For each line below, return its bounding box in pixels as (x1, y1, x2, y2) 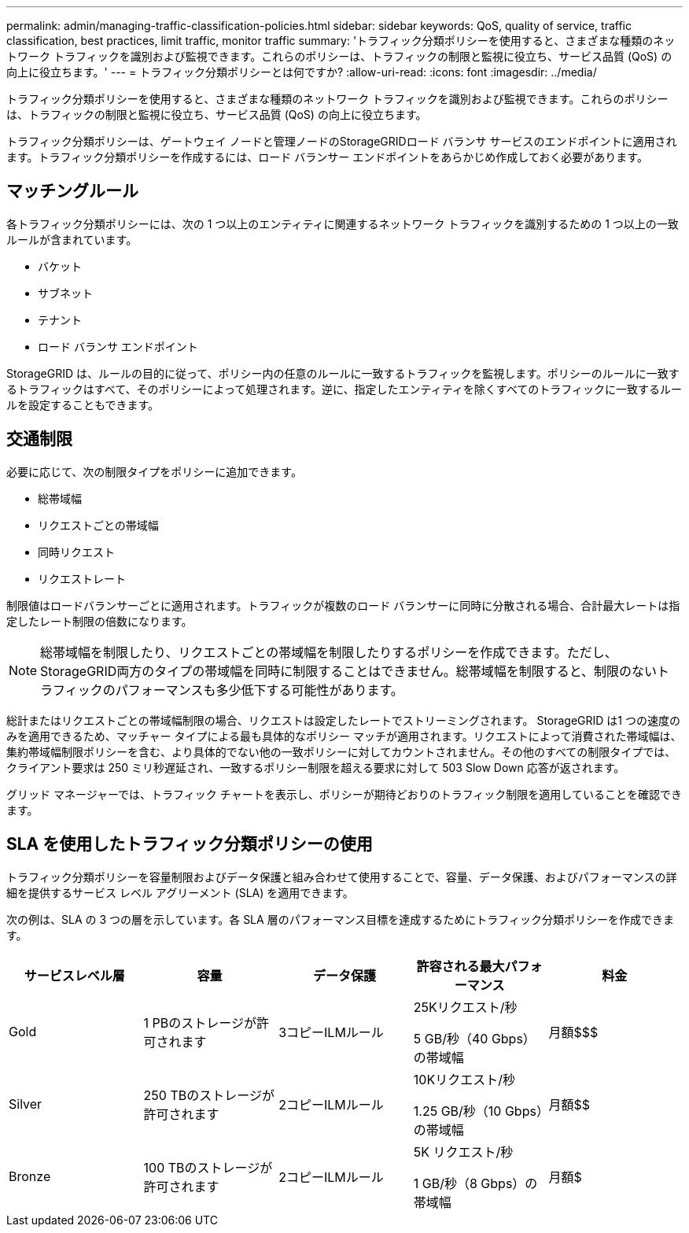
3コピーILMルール (278, 1024, 384, 1040)
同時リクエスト (38, 545, 115, 559)
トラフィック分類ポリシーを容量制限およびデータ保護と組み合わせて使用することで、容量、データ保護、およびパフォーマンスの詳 (6, 869, 677, 884)
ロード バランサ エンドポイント (38, 339, 198, 353)
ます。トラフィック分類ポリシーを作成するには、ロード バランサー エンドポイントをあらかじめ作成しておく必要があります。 (6, 150, 648, 164)
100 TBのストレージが (143, 1159, 273, 1176)
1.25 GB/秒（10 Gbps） (413, 1102, 543, 1119)
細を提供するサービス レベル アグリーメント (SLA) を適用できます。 (6, 885, 354, 899)
